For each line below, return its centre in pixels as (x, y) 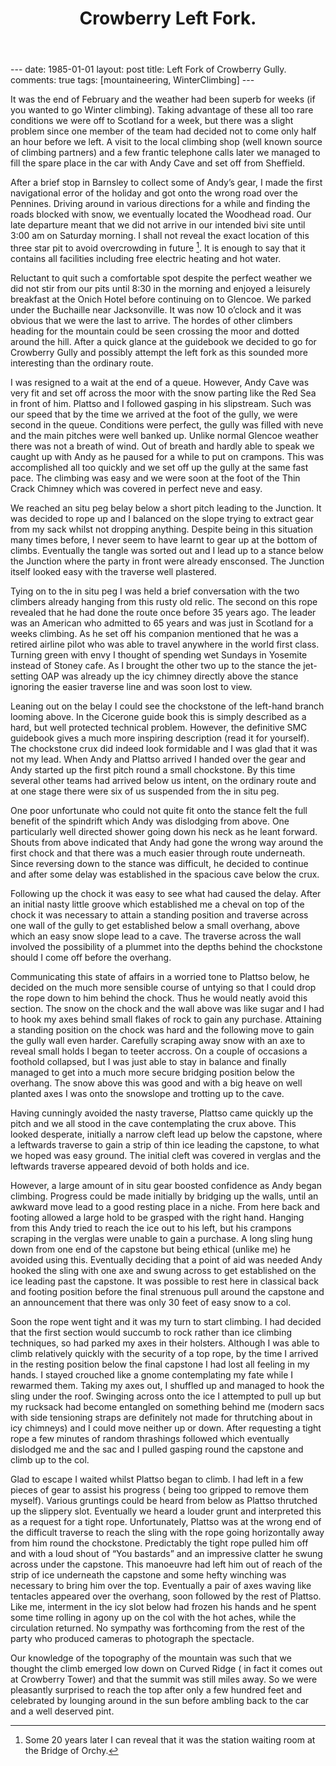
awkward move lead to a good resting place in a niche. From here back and (165, 1206)
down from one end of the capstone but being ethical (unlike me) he (151, 1249)
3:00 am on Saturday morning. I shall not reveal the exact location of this (160, 236)
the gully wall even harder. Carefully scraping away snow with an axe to (158, 1040)
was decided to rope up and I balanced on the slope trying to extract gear (162, 518)
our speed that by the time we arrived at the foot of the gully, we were (154, 414)
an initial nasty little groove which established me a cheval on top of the (157, 904)
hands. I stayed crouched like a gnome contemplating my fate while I (152, 1374)
